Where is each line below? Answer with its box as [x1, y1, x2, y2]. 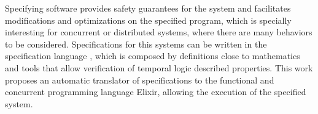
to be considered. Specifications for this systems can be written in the [5, 37, 267, 50]
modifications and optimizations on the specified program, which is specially [5, 13, 292, 26]
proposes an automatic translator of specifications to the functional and [5, 73, 274, 86]
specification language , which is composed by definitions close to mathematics [5, 49, 300, 62]
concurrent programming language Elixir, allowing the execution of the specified [5, 85, 306, 98]
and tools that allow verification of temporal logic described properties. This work [5, 61, 313, 74]
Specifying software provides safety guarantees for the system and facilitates [5, 2, 291, 14]
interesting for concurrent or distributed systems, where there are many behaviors [5, 26, 312, 38]
